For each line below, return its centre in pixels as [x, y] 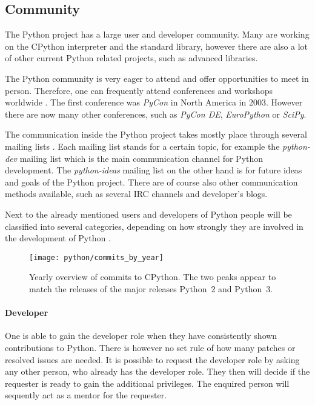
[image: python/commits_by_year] [96, 257]
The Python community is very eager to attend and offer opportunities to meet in [157, 78]
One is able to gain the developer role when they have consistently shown [141, 336]
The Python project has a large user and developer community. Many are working [157, 34]
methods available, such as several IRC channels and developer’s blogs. [136, 194]
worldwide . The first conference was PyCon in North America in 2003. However [154, 102]
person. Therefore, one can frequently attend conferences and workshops [139, 90]
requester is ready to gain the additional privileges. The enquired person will [147, 383]
